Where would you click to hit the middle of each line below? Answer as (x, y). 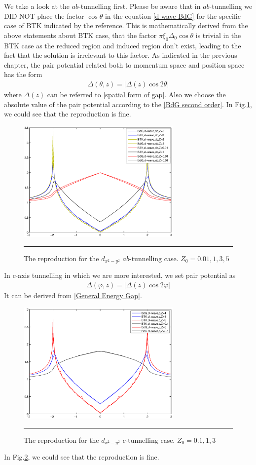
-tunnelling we (231, 6)
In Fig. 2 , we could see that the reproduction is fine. (82, 457)
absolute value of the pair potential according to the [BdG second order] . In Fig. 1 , (128, 104)
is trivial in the (218, 35)
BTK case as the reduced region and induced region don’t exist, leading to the (123, 45)
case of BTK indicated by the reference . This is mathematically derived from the (126, 25)
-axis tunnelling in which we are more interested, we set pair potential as (126, 275)
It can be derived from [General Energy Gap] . (73, 295)
